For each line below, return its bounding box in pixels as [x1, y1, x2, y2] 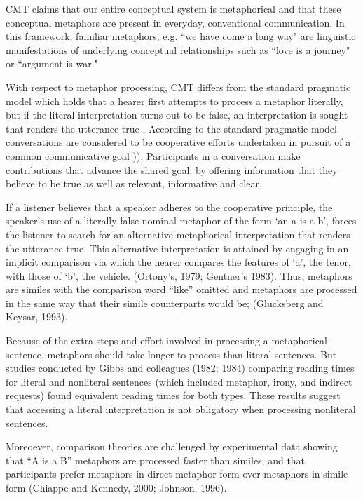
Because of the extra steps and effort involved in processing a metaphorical [6, 333, 327, 348]
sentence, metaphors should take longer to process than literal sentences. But [6, 346, 337, 361]
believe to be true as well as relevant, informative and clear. [6, 176, 262, 191]
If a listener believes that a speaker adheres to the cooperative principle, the [6, 199, 333, 214]
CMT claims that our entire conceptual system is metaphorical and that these [6, 1, 341, 15]
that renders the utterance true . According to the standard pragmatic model [6, 121, 337, 135]
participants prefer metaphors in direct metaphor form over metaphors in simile [6, 466, 348, 481]
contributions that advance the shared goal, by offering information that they [6, 162, 338, 177]
